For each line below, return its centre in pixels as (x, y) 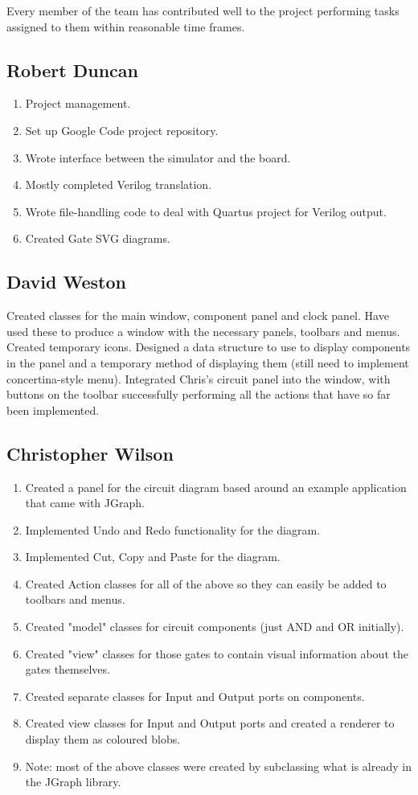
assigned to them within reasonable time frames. (126, 26)
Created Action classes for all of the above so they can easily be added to (206, 583)
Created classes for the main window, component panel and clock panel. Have (198, 316)
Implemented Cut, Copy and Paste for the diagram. (153, 557)
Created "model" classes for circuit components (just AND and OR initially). (215, 627)
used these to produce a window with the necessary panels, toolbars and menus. (203, 331)
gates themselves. (68, 669)
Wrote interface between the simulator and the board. (158, 157)
